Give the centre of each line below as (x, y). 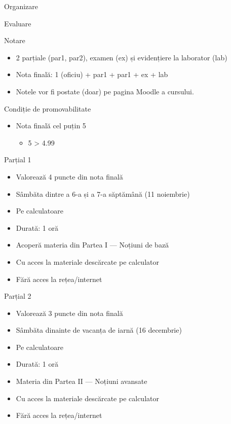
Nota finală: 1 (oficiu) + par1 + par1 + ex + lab (92, 74)
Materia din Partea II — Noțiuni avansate (82, 381)
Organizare (21, 6)
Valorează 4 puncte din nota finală (69, 176)
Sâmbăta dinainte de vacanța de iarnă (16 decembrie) (99, 330)
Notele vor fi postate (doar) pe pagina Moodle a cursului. (105, 91)
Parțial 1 (18, 160)
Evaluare (18, 23)
